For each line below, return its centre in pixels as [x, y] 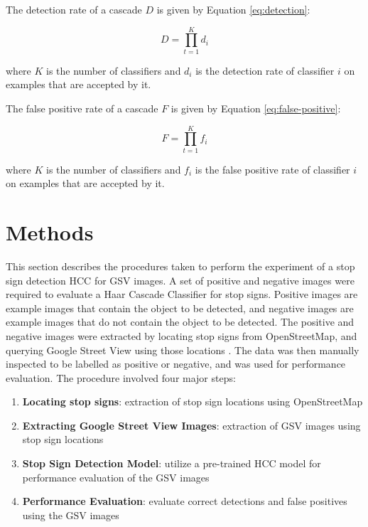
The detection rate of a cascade [74, 9]
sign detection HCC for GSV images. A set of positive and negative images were [180, 280]
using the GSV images [71, 515]
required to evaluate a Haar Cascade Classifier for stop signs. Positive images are [182, 294]
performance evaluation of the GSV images [116, 477]
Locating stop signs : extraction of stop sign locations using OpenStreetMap [193, 401]
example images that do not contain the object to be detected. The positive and [180, 322]
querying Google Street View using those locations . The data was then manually [183, 350]
